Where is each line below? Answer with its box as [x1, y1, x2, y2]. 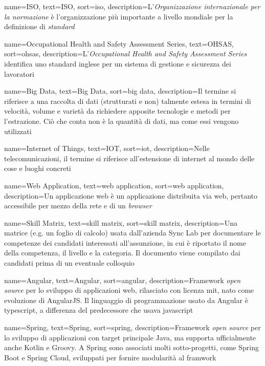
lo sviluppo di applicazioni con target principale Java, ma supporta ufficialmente [4, 332, 256, 342]
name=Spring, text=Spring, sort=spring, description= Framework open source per [4, 322, 261, 333]
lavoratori [4, 68, 34, 79]
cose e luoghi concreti [4, 163, 71, 174]
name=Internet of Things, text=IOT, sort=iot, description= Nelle [4, 143, 210, 154]
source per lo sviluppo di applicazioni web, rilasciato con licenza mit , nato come [4, 285, 254, 295]
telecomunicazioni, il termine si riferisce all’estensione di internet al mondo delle [4, 153, 255, 163]
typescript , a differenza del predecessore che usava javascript [4, 305, 193, 315]
